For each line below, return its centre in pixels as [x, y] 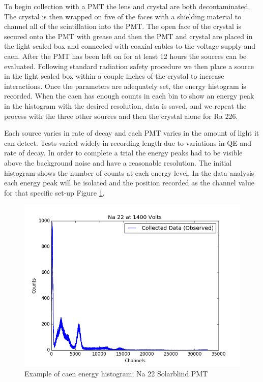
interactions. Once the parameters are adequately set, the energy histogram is [125, 86]
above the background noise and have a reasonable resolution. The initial [118, 162]
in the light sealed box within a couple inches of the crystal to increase [114, 76]
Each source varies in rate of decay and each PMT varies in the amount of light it [132, 133]
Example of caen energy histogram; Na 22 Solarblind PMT [116, 373]
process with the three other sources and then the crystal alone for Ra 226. [121, 116]
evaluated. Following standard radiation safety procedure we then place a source [129, 66]
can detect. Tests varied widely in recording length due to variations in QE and [128, 142]
